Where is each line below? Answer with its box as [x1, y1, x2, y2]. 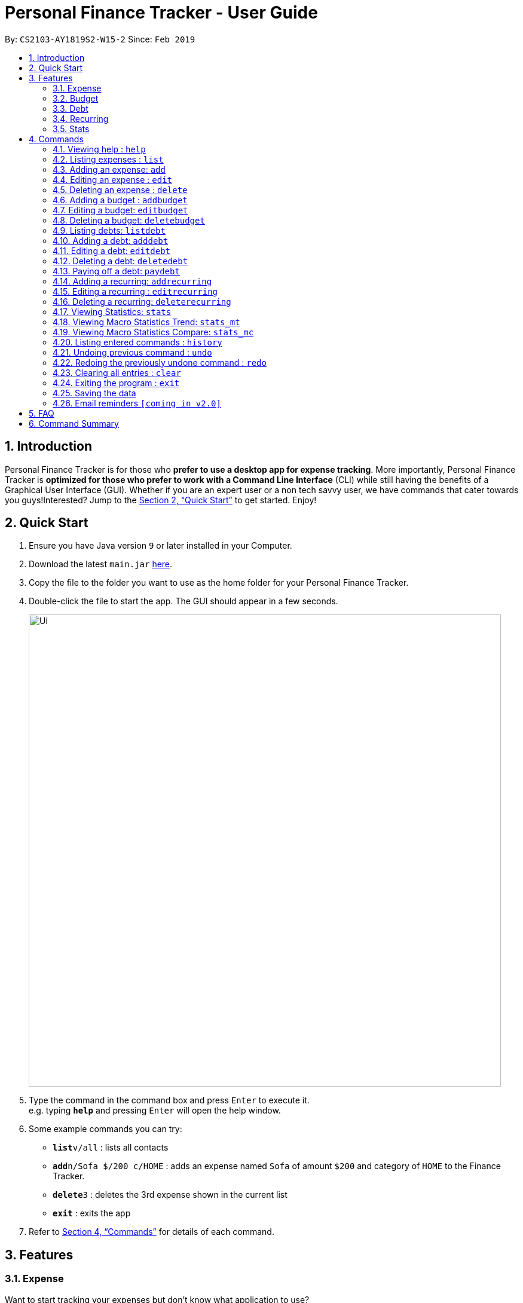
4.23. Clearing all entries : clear [53, 367, 181, 378]
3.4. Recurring [53, 113, 109, 124]
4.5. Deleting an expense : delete [53, 184, 188, 195]
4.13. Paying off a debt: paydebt [53, 265, 180, 276]
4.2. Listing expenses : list [53, 154, 164, 164]
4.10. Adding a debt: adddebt [53, 235, 169, 246]
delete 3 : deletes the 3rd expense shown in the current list [53, 1189, 288, 1200]
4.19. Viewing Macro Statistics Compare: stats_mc [53, 326, 254, 337]
